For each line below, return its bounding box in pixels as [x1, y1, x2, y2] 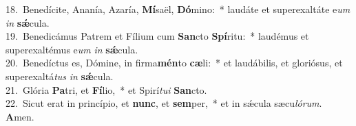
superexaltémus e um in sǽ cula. [6, 42, 138, 56]
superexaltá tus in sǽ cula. [6, 68, 114, 83]
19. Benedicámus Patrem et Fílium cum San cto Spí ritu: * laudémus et [6, 29, 309, 43]
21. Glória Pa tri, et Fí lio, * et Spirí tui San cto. [6, 82, 207, 97]
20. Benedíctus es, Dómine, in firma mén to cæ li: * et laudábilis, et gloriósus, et [6, 55, 343, 70]
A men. [6, 109, 34, 123]
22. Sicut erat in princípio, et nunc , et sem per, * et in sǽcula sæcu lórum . [6, 96, 322, 110]
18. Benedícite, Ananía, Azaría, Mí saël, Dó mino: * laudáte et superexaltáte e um [6, 2, 350, 16]
